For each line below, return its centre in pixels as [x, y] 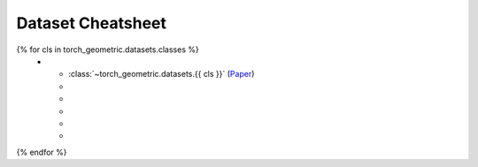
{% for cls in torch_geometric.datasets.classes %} [108, 49]
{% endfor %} [42, 152]
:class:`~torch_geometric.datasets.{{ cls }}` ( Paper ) [162, 74]
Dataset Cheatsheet [92, 23]
